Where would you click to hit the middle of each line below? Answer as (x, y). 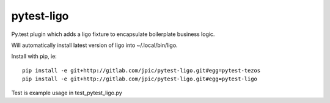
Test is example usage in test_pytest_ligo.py (67, 93)
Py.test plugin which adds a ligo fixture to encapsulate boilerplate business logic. (113, 34)
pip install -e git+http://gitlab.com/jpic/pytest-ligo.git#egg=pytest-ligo (140, 79)
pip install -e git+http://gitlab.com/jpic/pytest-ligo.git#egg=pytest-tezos (141, 70)
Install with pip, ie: (34, 56)
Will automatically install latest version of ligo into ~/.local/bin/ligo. (94, 45)
